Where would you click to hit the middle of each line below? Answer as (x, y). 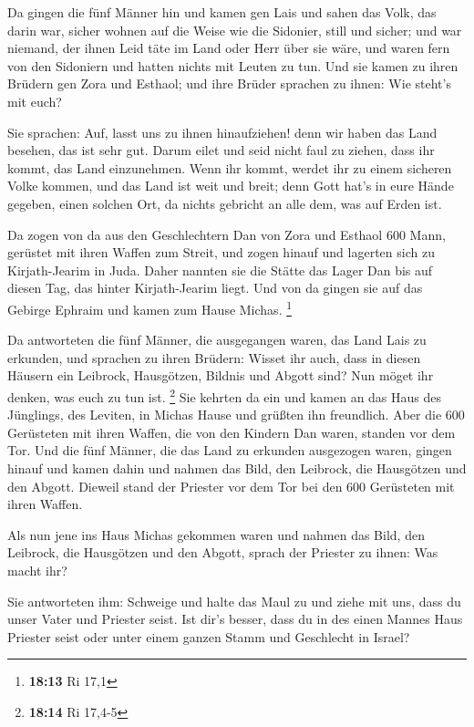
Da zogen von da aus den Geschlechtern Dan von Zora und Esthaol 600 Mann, (227, 234)
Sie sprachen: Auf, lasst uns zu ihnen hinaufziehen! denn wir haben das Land (222, 132)
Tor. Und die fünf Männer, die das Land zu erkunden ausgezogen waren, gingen (230, 450)
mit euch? (35, 101)
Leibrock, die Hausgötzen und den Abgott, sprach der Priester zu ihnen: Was (223, 552)
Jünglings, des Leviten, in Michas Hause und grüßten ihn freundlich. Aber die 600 (236, 415)
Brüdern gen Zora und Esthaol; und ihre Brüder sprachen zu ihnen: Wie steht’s (229, 83)
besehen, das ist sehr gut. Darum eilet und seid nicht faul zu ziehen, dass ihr (221, 150)
